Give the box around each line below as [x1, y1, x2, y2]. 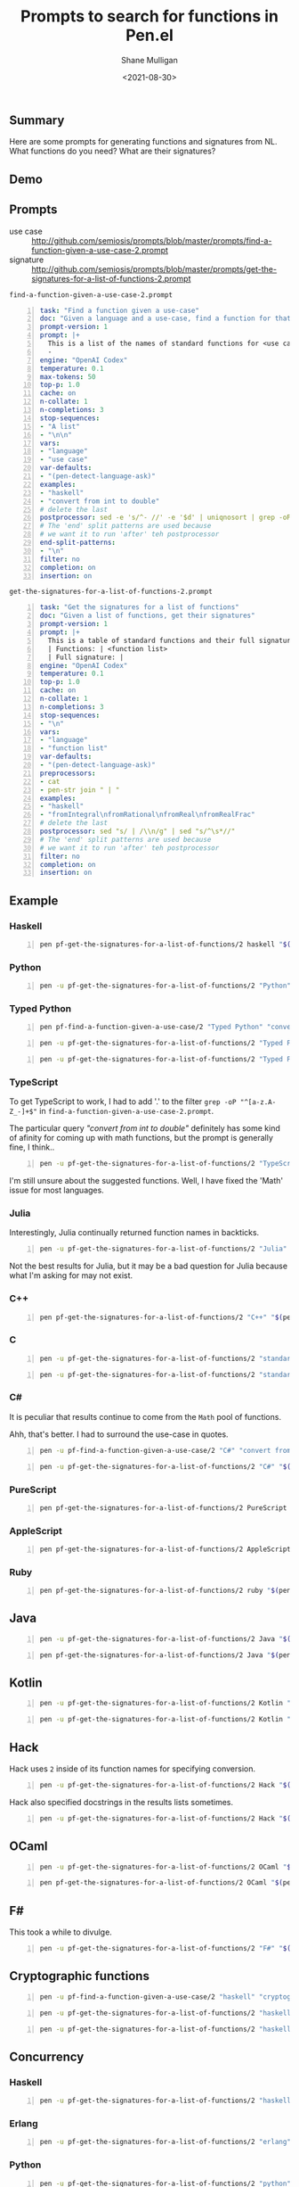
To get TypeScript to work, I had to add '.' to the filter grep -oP [9, 1096, 237, 1107]
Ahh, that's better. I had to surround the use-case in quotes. [9, 1429, 229, 1440]
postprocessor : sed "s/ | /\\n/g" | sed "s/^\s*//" [39, 827, 236, 836]
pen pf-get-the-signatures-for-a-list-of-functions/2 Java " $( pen [39, 1650, 292, 1660]
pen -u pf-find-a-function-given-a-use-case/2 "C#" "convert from [39, 1446, 292, 1455]
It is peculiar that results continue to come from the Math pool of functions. [9, 1411, 282, 1422]
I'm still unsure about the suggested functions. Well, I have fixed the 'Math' [9, 1176, 284, 1186]
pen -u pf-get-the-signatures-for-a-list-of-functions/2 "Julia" [39, 1244, 287, 1254]
